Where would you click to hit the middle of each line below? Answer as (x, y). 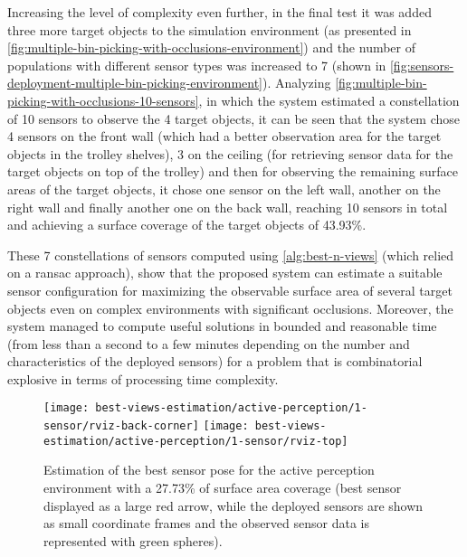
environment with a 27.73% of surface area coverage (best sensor (223, 488)
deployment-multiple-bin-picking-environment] (135, 83)
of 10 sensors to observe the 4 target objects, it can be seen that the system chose (234, 118)
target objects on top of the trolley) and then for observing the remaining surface (233, 171)
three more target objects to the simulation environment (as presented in (210, 29)
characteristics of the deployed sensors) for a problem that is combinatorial (215, 361)
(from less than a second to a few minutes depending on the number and (209, 343)
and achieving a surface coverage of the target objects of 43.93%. (187, 225)
